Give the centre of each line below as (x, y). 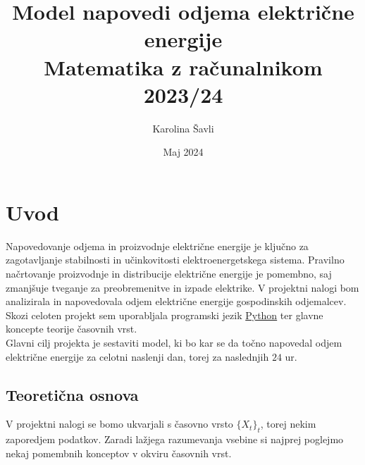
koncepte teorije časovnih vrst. (72, 329)
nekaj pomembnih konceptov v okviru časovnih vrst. (119, 453)
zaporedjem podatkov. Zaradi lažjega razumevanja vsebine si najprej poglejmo (175, 439)
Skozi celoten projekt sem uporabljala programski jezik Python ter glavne (165, 315)
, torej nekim (288, 424)
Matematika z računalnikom (183, 67)
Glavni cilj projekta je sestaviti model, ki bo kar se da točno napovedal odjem (174, 342)
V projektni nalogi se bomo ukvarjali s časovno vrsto (119, 424)
